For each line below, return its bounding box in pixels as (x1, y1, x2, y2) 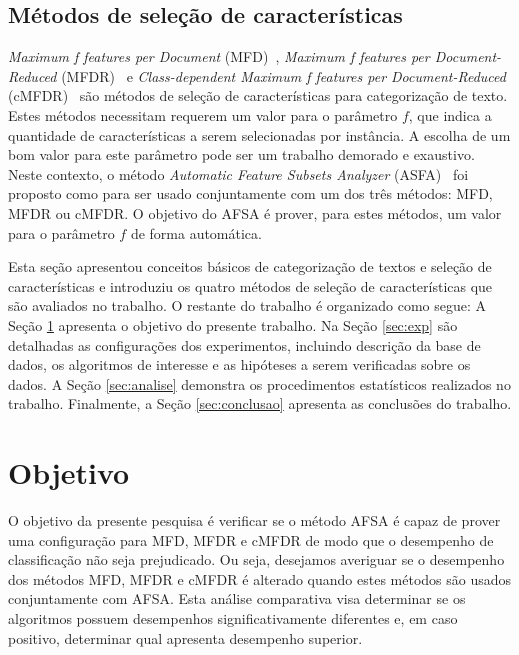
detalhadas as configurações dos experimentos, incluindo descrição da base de (8, 334, 481, 355)
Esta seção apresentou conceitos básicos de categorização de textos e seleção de (8, 256, 492, 277)
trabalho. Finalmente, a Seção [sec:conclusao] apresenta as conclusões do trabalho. (8, 393, 512, 414)
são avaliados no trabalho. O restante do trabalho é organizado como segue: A (8, 295, 487, 316)
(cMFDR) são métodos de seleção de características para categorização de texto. (8, 85, 508, 106)
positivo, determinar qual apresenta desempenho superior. (8, 627, 363, 648)
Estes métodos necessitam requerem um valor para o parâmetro (8, 104, 398, 125)
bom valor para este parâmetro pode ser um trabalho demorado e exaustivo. (8, 144, 475, 165)
